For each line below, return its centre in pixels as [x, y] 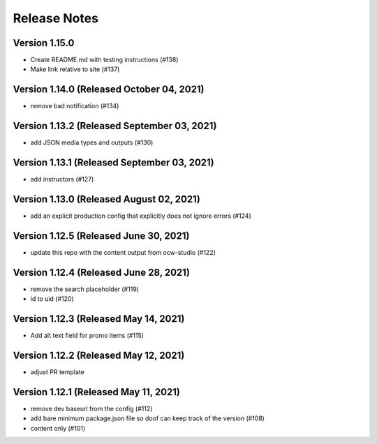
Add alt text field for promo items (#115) [87, 336]
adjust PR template [58, 372]
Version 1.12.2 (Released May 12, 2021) [99, 355]
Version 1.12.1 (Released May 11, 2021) [97, 392]
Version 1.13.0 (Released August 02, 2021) [106, 199]
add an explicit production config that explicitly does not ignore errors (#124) [141, 216]
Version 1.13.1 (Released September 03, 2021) [113, 163]
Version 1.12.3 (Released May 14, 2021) [99, 319]
